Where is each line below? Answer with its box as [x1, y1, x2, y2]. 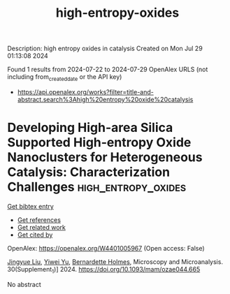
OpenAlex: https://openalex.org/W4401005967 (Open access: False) [7, 244, 205, 252]
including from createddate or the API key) [7, 73, 122, 82]
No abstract [7, 280, 41, 288]
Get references [17, 215, 62, 224]
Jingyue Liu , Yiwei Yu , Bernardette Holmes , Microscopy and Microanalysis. [7, 257, 224, 266]
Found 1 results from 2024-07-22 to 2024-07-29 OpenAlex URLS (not [7, 65, 208, 74]
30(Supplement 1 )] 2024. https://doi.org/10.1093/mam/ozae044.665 [7, 265, 201, 275]
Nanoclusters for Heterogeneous [7, 149, 203, 166]
